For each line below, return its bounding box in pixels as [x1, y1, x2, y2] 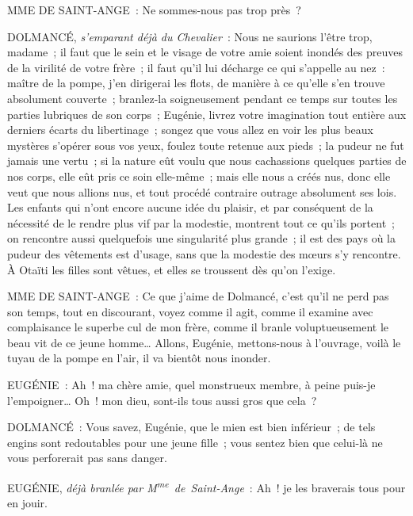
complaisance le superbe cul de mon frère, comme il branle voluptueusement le [7, 319, 389, 335]
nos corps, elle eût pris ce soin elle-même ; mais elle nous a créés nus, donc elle [7, 167, 391, 184]
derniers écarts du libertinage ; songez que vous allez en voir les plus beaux [7, 121, 373, 138]
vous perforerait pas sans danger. [7, 449, 167, 466]
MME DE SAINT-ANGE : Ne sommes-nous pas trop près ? [7, 2, 301, 17]
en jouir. [7, 495, 48, 511]
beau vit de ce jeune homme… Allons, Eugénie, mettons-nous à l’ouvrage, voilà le [7, 334, 401, 350]
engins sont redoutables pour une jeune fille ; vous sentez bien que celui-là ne [7, 434, 383, 450]
